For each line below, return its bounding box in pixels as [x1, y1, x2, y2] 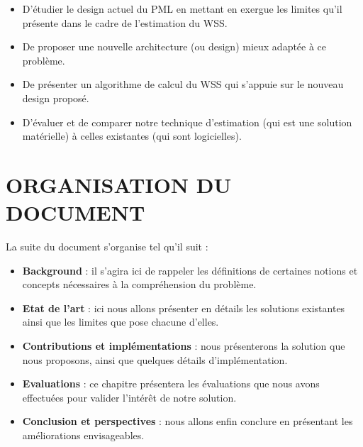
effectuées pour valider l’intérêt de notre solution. [22, 390, 237, 404]
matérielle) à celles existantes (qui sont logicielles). [22, 128, 242, 143]
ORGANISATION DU [6, 170, 232, 199]
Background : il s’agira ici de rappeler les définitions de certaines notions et [22, 263, 358, 277]
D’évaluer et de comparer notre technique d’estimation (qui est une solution [22, 114, 352, 129]
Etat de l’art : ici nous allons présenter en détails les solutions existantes [22, 300, 345, 315]
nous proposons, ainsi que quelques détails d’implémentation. [22, 352, 288, 367]
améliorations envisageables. [22, 428, 145, 442]
